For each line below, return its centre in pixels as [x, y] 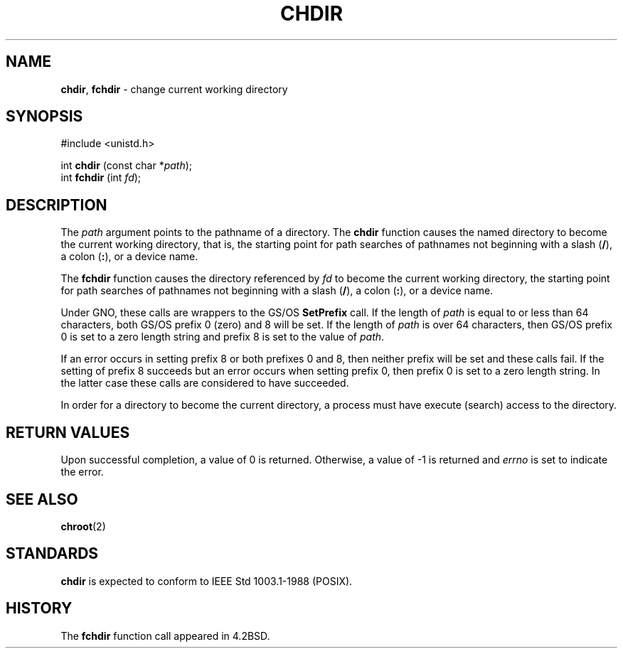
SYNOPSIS [44, 117]
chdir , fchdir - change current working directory [174, 89]
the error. [82, 472]
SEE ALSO [42, 499]
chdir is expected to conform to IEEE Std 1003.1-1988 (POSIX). [207, 581]
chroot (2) [83, 526]
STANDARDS [52, 554]
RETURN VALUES [68, 432]
